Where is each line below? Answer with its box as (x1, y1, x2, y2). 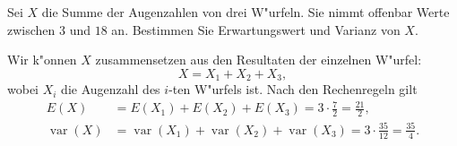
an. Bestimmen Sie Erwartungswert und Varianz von (111, 20, 401, 39)
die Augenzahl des (61, 80, 160, 99)
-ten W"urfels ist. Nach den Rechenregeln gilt (168, 80, 418, 99)
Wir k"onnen (7, 50, 77, 69)
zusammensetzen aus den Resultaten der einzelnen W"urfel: (95, 50, 422, 69)
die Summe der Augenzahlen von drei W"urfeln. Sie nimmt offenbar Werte (41, 3, 450, 21)
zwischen (7, 20, 56, 39)
